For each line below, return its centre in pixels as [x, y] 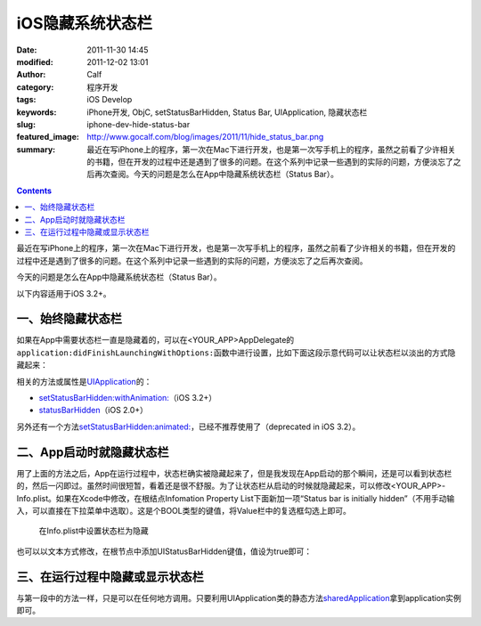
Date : [27, 50]
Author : [31, 75]
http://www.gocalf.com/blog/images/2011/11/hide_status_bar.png [205, 137]
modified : [35, 61]
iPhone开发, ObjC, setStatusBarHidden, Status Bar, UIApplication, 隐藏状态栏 [227, 112]
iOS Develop [110, 100]
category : [35, 87]
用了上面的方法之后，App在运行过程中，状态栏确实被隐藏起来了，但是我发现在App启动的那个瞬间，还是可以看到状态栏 [234, 473]
